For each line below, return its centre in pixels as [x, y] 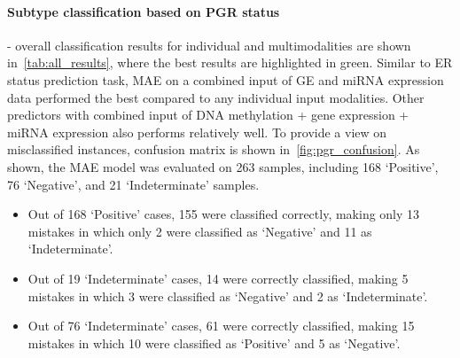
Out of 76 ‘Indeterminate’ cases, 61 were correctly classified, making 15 [221, 326]
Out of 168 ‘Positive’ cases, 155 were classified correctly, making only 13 [224, 214]
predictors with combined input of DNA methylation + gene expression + [208, 115]
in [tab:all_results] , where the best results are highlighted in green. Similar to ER [230, 62]
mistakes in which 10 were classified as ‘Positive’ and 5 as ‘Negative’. [214, 342]
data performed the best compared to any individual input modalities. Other [216, 97]
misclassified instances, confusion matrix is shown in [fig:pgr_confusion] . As [214, 149]
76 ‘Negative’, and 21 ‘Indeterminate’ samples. [133, 184]
